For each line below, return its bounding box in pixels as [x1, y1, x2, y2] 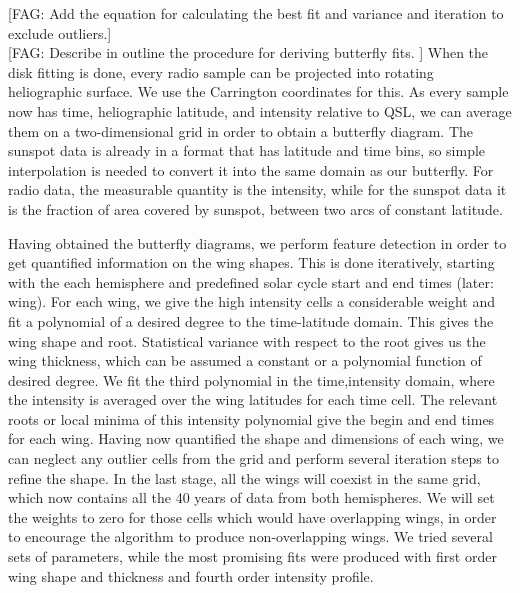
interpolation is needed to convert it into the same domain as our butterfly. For [8, 159, 494, 180]
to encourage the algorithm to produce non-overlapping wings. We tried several [8, 526, 493, 547]
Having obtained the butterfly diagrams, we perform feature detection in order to [8, 232, 507, 253]
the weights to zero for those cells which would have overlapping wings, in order [8, 506, 497, 527]
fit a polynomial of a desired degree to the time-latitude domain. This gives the [8, 310, 494, 331]
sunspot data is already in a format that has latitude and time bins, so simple [8, 140, 486, 161]
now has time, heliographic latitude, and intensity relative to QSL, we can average [8, 100, 512, 121]
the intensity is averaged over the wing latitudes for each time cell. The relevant [8, 389, 498, 410]
